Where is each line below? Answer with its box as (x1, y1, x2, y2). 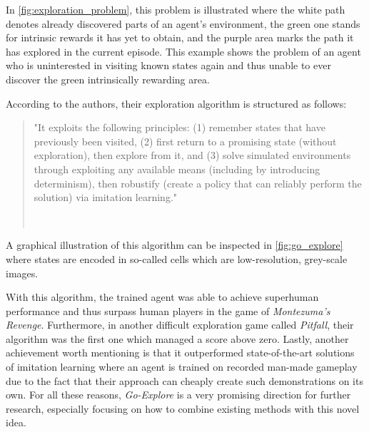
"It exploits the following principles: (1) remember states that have (34, 120, 325, 135)
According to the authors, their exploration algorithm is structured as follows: (6, 96, 347, 110)
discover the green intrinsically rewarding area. (6, 71, 210, 86)
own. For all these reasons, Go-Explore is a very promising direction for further (6, 387, 351, 402)
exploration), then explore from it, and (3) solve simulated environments (34, 148, 351, 163)
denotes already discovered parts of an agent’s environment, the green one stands (6, 16, 360, 31)
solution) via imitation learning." (34, 190, 178, 205)
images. (6, 265, 39, 280)
